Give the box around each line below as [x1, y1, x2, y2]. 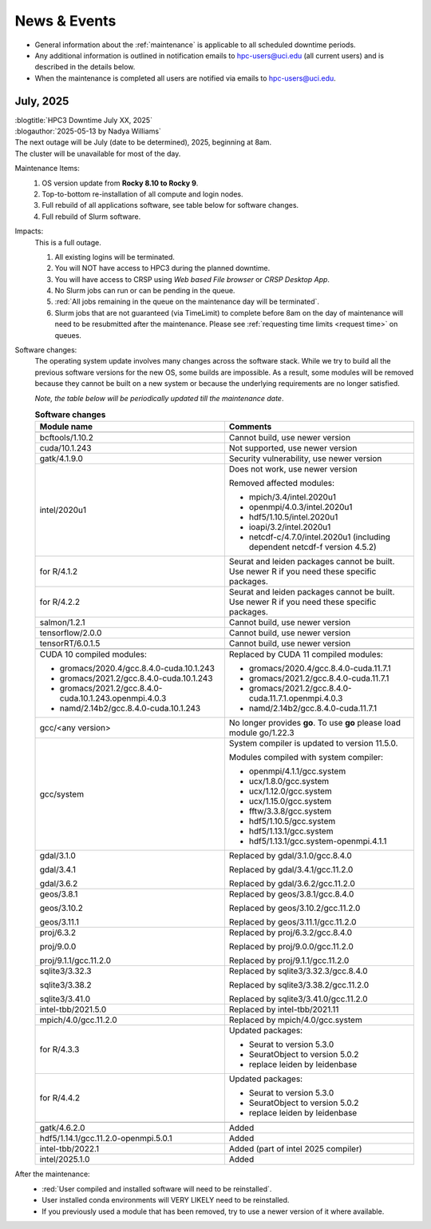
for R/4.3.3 [39, 1044, 80, 1055]
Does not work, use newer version [228, 463, 358, 475]
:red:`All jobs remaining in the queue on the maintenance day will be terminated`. [54, 296, 319, 307]
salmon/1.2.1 [39, 617, 85, 628]
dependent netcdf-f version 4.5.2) [248, 542, 377, 553]
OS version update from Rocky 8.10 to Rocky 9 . [42, 178, 199, 188]
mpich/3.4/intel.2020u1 [248, 491, 337, 503]
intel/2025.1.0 [39, 1154, 90, 1165]
